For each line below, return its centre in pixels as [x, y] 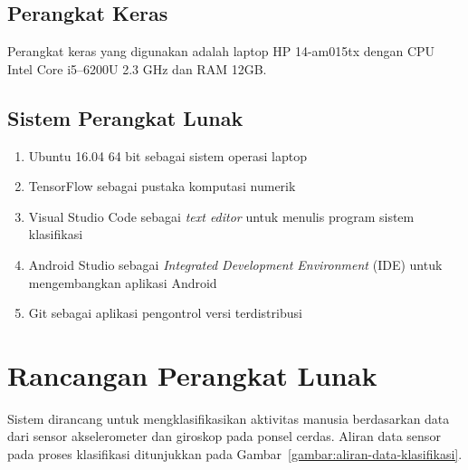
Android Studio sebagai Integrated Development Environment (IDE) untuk [235, 264]
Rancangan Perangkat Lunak [192, 374]
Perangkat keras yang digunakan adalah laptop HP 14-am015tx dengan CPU [221, 51]
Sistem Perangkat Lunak [125, 117]
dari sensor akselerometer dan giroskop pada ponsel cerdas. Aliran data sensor [224, 436]
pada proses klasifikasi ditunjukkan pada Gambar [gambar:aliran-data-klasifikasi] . [235, 454]
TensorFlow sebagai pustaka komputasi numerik [162, 186]
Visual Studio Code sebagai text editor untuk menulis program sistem [221, 216]
